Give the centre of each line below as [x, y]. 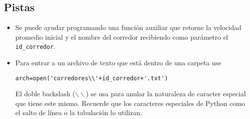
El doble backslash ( [45, 94]
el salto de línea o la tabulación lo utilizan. [79, 112]
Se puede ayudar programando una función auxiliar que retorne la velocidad [128, 27]
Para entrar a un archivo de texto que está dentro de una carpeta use [118, 63]
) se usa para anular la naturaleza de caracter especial [166, 94]
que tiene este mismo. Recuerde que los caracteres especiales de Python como [130, 103]
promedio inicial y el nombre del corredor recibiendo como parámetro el [122, 37]
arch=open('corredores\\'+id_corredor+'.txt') [92, 78]
